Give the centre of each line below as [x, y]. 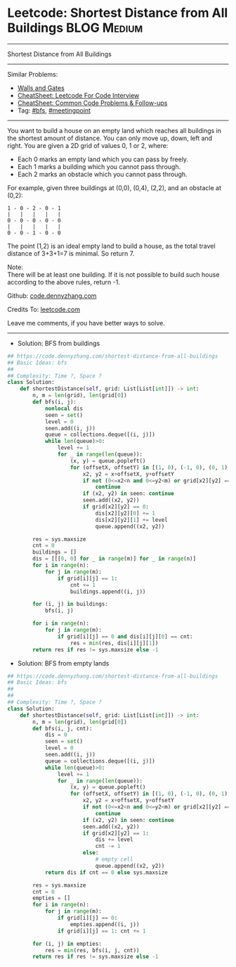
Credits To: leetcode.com [44, 309]
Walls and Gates [41, 88]
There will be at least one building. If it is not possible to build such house [113, 274]
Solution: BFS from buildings [59, 343]
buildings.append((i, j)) [108, 592]
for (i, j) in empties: [67, 944]
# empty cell [114, 860]
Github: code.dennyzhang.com [52, 295]
